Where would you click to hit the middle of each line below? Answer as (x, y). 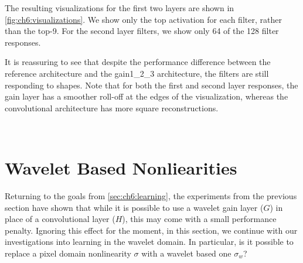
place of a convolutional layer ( (60, 219)
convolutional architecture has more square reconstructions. (112, 107)
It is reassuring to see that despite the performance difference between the (138, 62)
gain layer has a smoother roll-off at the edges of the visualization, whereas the (147, 96)
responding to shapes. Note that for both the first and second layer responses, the (151, 85)
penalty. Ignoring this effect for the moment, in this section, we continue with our (151, 230)
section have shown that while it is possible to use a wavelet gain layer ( (134, 207)
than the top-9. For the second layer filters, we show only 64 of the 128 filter (142, 31)
